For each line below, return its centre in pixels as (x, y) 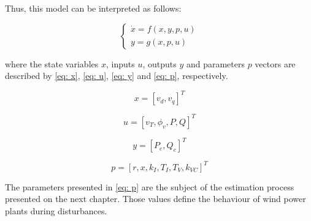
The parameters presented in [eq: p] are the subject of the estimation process (150, 186)
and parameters (215, 63)
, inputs (120, 63)
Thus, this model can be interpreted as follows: (93, 8)
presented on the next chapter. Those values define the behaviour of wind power (155, 199)
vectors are (275, 63)
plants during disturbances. (56, 210)
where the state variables (52, 63)
